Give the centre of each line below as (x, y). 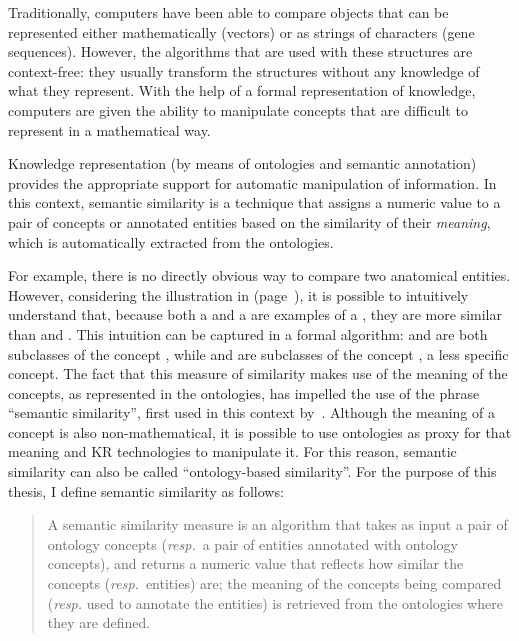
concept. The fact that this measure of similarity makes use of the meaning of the (258, 373)
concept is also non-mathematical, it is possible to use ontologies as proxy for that (260, 431)
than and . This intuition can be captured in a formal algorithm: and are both (248, 333)
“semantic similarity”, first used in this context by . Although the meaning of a (251, 412)
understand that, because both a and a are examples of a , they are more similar (255, 314)
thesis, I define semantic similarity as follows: (146, 490)
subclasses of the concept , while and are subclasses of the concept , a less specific (258, 353)
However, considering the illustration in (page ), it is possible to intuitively (238, 294)
